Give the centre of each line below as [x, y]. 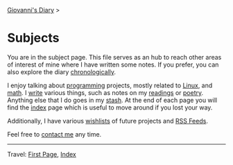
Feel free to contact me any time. [54, 134]
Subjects [33, 38]
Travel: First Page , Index [42, 154]
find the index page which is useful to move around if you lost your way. [110, 107]
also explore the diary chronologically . [62, 71]
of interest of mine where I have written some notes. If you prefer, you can [113, 64]
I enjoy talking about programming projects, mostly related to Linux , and [110, 85]
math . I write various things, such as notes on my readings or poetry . [105, 92]
